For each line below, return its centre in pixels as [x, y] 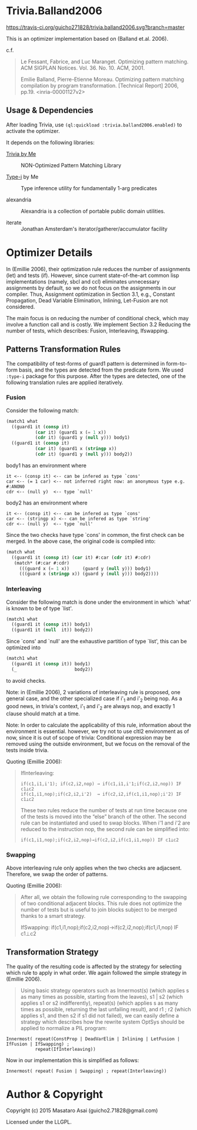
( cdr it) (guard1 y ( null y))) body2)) [84, 454]
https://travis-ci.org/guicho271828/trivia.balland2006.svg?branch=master [96, 27]
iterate [14, 222]
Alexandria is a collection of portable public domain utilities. [93, 211]
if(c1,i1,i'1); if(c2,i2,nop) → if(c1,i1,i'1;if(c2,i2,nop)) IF [101, 784]
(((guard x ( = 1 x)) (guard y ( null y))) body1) [85, 568]
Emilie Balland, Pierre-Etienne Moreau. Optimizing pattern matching [102, 79]
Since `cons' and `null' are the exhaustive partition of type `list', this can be [96, 641]
